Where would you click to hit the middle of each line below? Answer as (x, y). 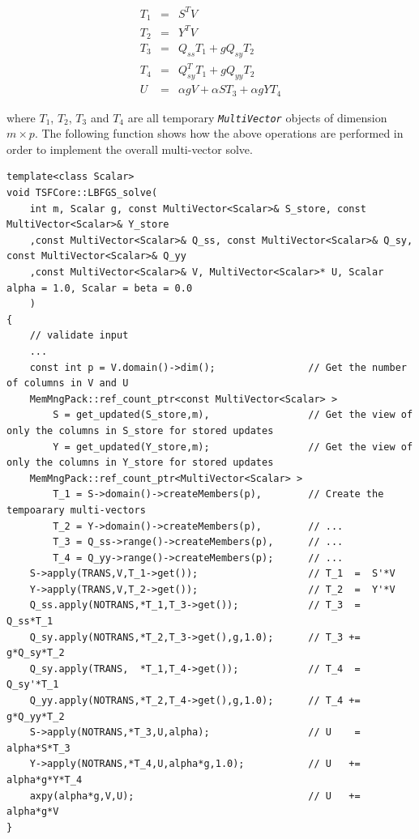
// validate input (79, 336)
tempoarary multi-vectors (76, 510)
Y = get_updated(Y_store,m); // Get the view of (233, 447)
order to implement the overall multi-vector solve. (130, 149)
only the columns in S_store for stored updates (140, 430)
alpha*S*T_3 (38, 748)
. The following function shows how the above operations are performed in (219, 133)
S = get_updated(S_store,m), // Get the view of (233, 415)
